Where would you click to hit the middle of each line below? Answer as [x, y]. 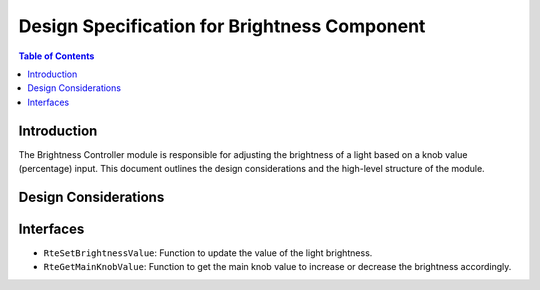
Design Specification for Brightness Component [222, 26]
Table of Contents [56, 56]
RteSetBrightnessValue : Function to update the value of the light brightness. [208, 252]
